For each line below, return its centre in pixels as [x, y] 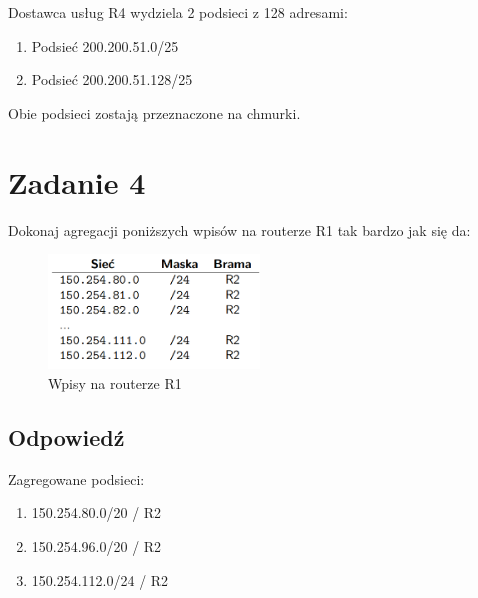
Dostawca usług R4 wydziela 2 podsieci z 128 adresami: [178, 12]
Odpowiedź [66, 437]
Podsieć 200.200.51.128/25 [112, 79]
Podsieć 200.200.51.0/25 [105, 45]
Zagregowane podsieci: [76, 478]
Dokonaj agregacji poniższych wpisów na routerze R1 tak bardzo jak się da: [239, 229]
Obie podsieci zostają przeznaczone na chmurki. [154, 112]
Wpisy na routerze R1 [115, 383]
